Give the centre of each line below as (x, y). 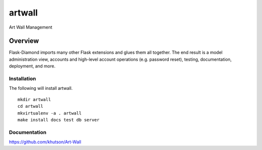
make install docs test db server (58, 120)
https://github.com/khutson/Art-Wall (45, 142)
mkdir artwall (34, 99)
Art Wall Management (31, 27)
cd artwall (31, 106)
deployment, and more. (32, 66)
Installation (23, 79)
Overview (24, 41)
